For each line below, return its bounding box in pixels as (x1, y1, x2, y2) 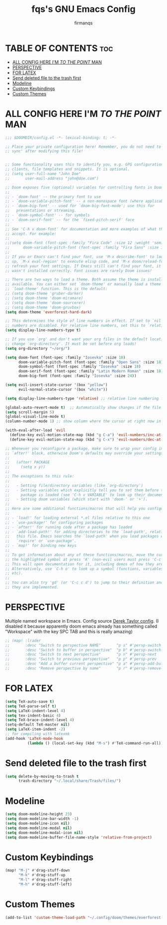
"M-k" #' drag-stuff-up (18, 873, 66, 878)
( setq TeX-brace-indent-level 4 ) (5, 718, 75, 723)
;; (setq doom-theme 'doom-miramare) (5, 295, 83, 300)
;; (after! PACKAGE (5, 460, 50, 465)
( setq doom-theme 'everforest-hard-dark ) (5, 309, 92, 314)
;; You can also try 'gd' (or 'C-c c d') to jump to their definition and (5, 580, 164, 585)
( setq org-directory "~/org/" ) (5, 346, 70, 351)
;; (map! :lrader (5, 638, 41, 643)
